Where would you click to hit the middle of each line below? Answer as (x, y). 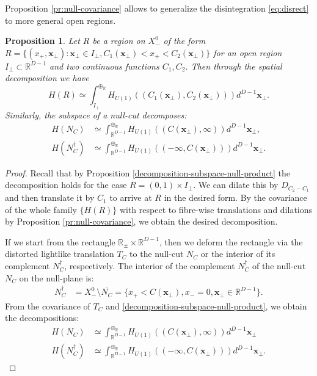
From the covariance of (48, 305)
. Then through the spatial (234, 66)
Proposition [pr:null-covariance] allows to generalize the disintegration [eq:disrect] (157, 8)
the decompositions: (42, 318)
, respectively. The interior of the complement (150, 266)
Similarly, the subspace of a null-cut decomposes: (96, 114)
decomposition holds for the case (66, 185)
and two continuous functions (104, 66)
